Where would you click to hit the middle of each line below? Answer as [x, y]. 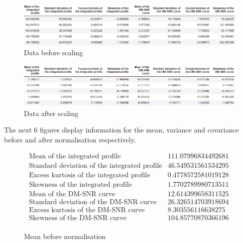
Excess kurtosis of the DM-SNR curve [87, 210]
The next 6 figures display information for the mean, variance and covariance [121, 130]
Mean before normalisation [65, 236]
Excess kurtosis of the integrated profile [90, 175]
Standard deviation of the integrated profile [96, 166]
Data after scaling [51, 113]
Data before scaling [54, 52]
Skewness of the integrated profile [80, 184]
